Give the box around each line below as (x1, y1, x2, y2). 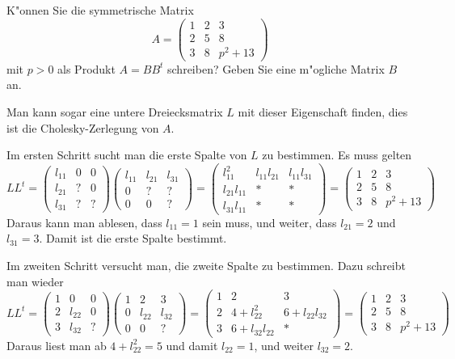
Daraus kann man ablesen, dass (6, 213, 162, 230)
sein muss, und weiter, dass (202, 213, 337, 230)
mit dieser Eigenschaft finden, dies (238, 103, 408, 120)
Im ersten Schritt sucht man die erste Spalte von (6, 146, 247, 163)
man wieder (6, 272, 64, 289)
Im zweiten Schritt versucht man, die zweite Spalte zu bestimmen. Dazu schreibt (6, 257, 406, 274)
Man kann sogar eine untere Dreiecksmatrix (6, 103, 223, 120)
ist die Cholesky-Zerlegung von (6, 119, 159, 136)
